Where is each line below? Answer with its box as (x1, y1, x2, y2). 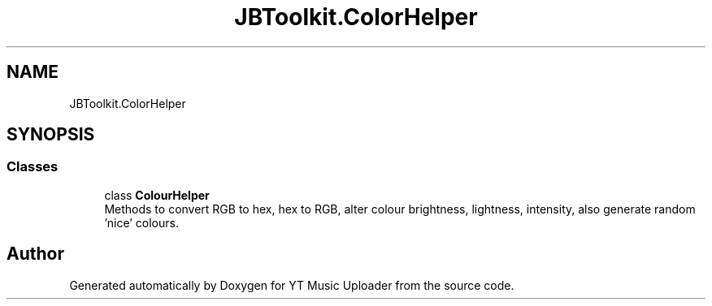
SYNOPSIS (7, 124, 95, 145)
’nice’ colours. (104, 215, 179, 230)
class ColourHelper (104, 187, 210, 202)
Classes (7, 158, 59, 175)
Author (7, 244, 64, 265)
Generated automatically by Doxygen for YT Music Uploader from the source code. (69, 278, 514, 292)
